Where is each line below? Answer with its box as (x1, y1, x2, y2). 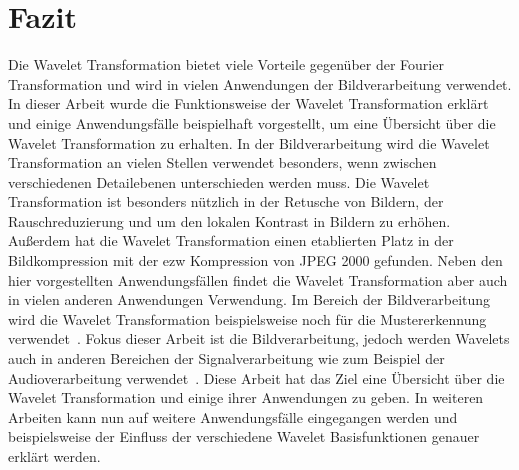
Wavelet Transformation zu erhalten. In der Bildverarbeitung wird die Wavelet (8, 132, 490, 153)
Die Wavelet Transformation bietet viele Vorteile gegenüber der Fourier (8, 54, 444, 75)
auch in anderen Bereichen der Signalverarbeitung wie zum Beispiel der (8, 348, 445, 369)
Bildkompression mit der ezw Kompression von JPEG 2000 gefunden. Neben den (8, 250, 503, 271)
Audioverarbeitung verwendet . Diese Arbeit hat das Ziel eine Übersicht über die (8, 367, 505, 388)
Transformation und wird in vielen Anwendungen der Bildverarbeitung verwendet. (8, 73, 512, 94)
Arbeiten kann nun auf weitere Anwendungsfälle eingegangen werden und (8, 406, 458, 427)
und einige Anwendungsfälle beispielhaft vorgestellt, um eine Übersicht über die (8, 112, 496, 133)
